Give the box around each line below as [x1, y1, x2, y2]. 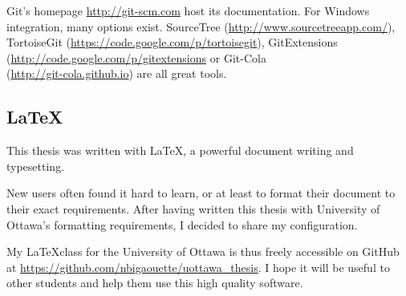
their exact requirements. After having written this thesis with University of [6, 200, 380, 217]
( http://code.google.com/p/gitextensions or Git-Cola [6, 49, 266, 66]
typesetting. [6, 157, 65, 174]
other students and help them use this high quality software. [6, 274, 303, 291]
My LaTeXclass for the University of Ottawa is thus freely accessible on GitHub [6, 243, 400, 260]
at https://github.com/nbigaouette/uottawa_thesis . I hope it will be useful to [6, 258, 390, 275]
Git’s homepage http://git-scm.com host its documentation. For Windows [6, 2, 370, 18]
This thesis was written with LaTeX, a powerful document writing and [6, 142, 354, 159]
